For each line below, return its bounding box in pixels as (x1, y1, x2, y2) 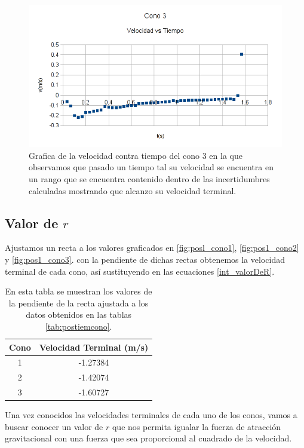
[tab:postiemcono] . (45, 320, 112, 332)
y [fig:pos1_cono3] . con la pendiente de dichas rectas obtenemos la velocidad (5, 253, 285, 266)
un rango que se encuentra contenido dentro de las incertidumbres (29, 173, 270, 185)
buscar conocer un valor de (5, 420, 103, 432)
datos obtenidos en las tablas (26, 308, 132, 321)
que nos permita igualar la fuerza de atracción (112, 420, 281, 432)
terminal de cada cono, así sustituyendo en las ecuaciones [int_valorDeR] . (5, 265, 275, 277)
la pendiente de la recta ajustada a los (8, 296, 149, 309)
